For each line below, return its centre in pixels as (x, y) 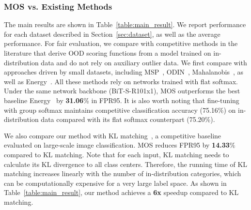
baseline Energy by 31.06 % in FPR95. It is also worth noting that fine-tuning (122, 100)
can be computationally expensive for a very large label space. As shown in (115, 183)
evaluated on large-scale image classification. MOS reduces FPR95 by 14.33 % (120, 145)
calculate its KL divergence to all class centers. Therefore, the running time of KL (126, 164)
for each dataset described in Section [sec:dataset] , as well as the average (112, 34)
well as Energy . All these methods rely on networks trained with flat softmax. (121, 81)
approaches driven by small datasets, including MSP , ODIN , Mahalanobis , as (124, 72)
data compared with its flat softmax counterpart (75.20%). (128, 119)
